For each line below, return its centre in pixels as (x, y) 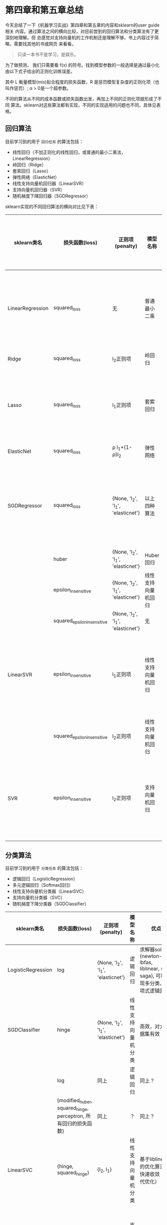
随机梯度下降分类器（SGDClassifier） (50, 904)
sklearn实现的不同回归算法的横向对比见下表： (52, 206)
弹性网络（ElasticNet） (36, 177)
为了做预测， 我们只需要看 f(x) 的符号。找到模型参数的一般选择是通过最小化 (83, 65)
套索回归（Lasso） (32, 171)
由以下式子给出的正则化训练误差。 (40, 71)
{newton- (151, 956)
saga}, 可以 (153, 976)
